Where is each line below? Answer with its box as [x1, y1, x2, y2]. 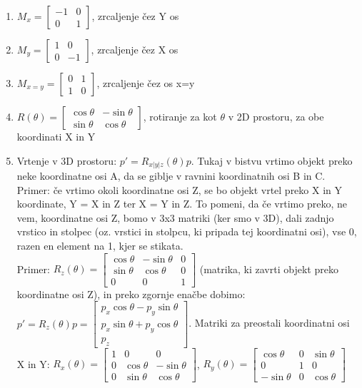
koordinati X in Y [16, 129, 96, 143]
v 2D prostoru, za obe [228, 109, 324, 123]
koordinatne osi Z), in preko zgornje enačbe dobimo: [16, 286, 246, 301]
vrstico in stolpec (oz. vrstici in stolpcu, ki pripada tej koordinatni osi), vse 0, [16, 224, 357, 239]
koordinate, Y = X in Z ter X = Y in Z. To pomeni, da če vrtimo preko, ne [16, 196, 347, 211]
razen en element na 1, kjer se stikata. [16, 238, 183, 253]
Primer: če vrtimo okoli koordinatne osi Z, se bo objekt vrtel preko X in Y [16, 182, 342, 197]
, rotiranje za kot [143, 109, 217, 123]
